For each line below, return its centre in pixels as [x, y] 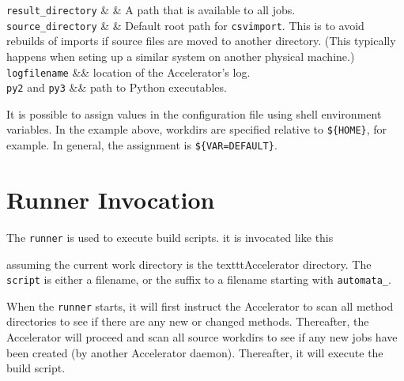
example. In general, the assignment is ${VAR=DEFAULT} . [142, 145]
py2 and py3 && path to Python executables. [117, 87]
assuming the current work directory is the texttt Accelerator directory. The [189, 264]
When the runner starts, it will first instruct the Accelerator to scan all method [200, 306]
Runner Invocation [111, 199]
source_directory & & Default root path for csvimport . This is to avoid [185, 25]
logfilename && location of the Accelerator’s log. [128, 72]
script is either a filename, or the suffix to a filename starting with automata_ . [199, 279]
